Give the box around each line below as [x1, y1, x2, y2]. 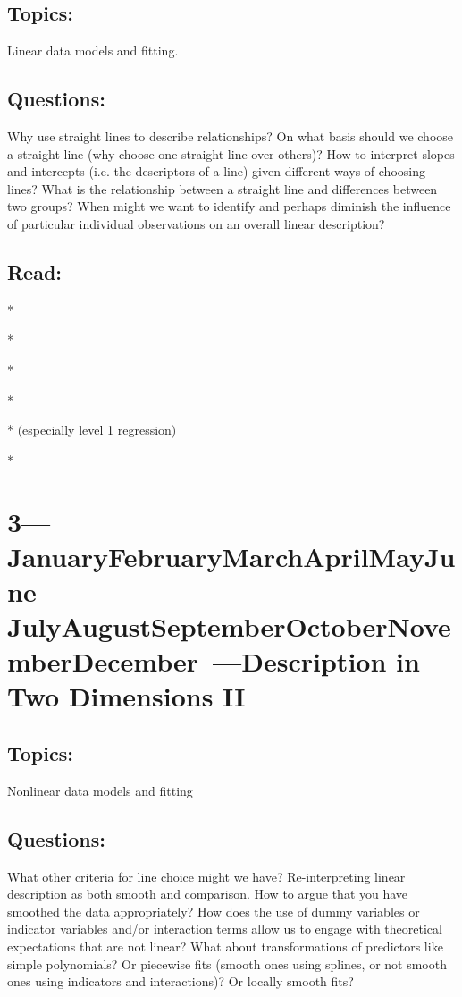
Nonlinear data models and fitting [7, 781, 193, 799]
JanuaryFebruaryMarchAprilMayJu [7, 537, 456, 574]
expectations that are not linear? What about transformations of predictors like [7, 937, 443, 956]
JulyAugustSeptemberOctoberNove [7, 608, 451, 645]
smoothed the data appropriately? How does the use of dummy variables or [7, 901, 420, 920]
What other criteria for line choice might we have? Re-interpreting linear [7, 866, 406, 885]
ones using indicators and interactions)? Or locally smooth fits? [7, 972, 354, 991]
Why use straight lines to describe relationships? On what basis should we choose [7, 127, 454, 145]
